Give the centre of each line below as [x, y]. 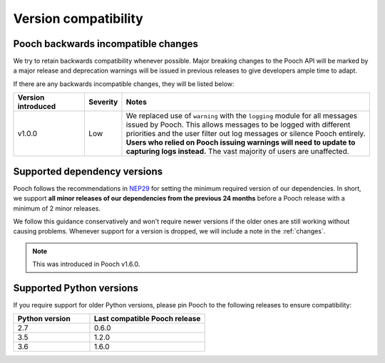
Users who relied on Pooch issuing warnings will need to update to [241, 142]
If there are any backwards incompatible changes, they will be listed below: [124, 84]
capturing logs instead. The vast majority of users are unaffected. [237, 152]
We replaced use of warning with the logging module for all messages [242, 116]
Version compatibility [78, 19]
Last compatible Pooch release [147, 319]
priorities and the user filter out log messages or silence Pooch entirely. [246, 134]
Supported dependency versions [88, 171]
